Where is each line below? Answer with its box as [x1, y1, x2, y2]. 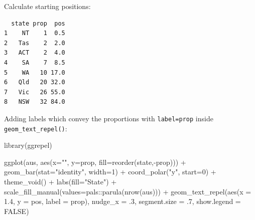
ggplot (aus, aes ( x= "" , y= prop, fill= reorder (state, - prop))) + [4, 156, 186, 167]
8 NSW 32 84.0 [4, 98, 65, 106]
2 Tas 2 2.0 [4, 39, 65, 47]
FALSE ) [4, 205, 29, 216]
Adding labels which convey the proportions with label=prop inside [4, 113, 213, 123]
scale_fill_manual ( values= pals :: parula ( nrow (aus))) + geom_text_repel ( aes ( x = [4, 186, 251, 196]
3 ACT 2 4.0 [4, 49, 65, 57]
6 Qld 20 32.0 [4, 79, 65, 86]
